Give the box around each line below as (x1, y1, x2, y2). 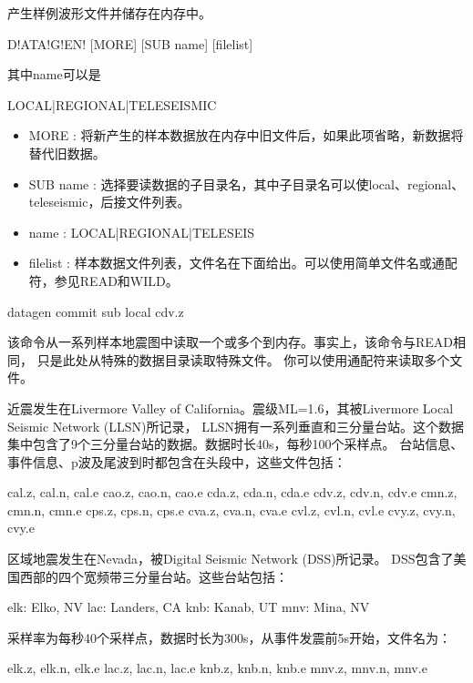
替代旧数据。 (28, 143, 106, 162)
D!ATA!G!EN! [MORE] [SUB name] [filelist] (7, 34, 253, 53)
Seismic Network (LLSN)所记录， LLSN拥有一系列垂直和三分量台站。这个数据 (7, 416, 464, 435)
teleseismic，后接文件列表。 (28, 192, 190, 211)
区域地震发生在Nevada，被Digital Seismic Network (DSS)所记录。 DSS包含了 (7, 549, 454, 568)
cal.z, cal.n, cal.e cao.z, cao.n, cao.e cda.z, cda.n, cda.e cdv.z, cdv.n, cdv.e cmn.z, (7, 483, 458, 502)
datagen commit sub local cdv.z (7, 301, 184, 321)
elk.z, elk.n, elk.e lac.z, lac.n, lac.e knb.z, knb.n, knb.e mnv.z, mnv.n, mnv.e (7, 658, 427, 678)
